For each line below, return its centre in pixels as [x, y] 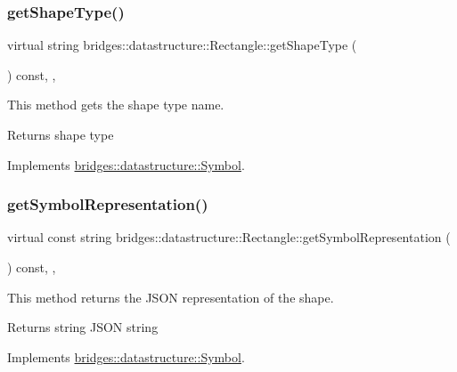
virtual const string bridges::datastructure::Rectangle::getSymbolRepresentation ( [229, 237]
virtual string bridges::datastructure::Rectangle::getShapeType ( [182, 45]
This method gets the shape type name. [116, 105]
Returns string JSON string [83, 327]
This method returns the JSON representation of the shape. [171, 297]
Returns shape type [61, 134]
